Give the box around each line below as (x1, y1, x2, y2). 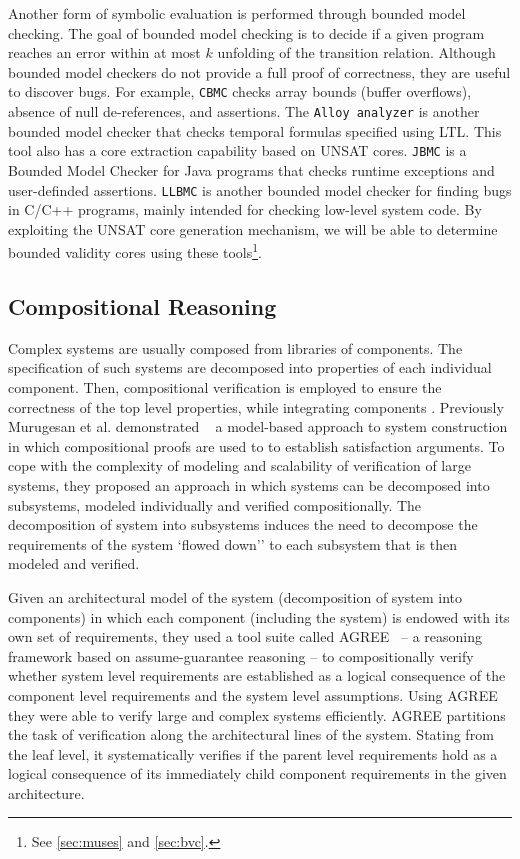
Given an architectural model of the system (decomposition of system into (8, 586, 462, 607)
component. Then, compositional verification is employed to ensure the (8, 377, 442, 398)
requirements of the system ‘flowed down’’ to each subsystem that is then (8, 533, 457, 554)
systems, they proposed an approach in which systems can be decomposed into (8, 474, 490, 495)
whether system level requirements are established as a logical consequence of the (8, 665, 506, 686)
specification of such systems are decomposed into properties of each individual (8, 357, 492, 378)
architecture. (8, 782, 85, 803)
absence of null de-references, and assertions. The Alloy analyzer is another (8, 101, 480, 122)
